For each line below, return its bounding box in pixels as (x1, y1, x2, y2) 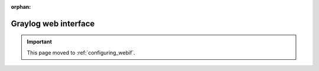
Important (27, 38, 53, 45)
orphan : (11, 4, 31, 10)
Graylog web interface (11, 18, 95, 29)
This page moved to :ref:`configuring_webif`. (27, 49, 135, 56)
